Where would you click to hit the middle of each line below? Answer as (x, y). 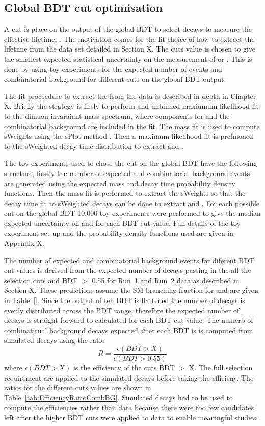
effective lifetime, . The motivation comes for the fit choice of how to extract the (129, 39)
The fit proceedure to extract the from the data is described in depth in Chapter (130, 96)
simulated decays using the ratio (55, 340)
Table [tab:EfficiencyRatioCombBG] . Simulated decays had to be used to (118, 397)
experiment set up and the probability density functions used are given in (119, 233)
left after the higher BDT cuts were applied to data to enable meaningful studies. (131, 418)
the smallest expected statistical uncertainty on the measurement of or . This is (128, 58)
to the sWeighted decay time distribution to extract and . (94, 146)
